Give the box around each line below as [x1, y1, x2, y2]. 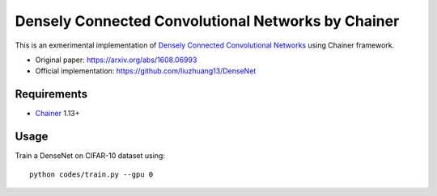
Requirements [15, 87, 88, 101]
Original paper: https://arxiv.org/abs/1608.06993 [35, 55, 197, 65]
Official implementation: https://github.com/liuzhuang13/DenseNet [35, 66, 257, 76]
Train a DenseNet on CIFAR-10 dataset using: [15, 151, 166, 161]
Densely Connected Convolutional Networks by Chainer [15, 12, 400, 30]
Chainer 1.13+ [35, 109, 80, 119]
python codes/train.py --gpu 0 [29, 169, 154, 179]
